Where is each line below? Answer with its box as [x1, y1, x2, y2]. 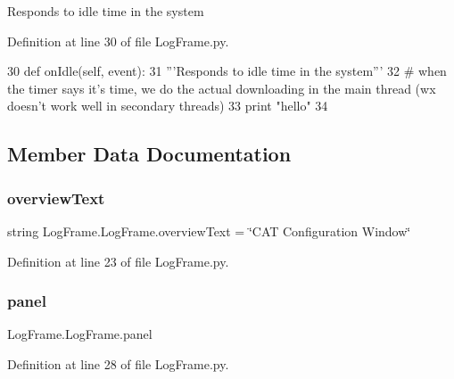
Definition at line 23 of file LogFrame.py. [7, 251, 229, 270]
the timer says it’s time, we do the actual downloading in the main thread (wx [7, 78, 436, 97]
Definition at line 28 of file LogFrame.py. [7, 354, 229, 373]
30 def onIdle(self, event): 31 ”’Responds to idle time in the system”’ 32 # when [7, 62, 447, 80]
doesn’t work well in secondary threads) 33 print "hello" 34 [7, 96, 328, 115]
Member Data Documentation [7, 140, 292, 168]
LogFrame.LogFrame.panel [7, 325, 153, 343]
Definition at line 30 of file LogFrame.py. [7, 31, 229, 50]
